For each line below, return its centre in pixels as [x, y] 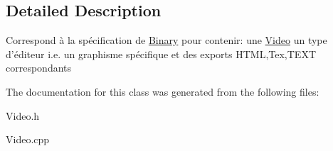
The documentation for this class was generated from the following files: [163, 91]
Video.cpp [28, 139]
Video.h [23, 115]
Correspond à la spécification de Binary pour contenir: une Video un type [166, 40]
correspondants [39, 68]
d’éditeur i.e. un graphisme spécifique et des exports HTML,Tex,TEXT [161, 54]
